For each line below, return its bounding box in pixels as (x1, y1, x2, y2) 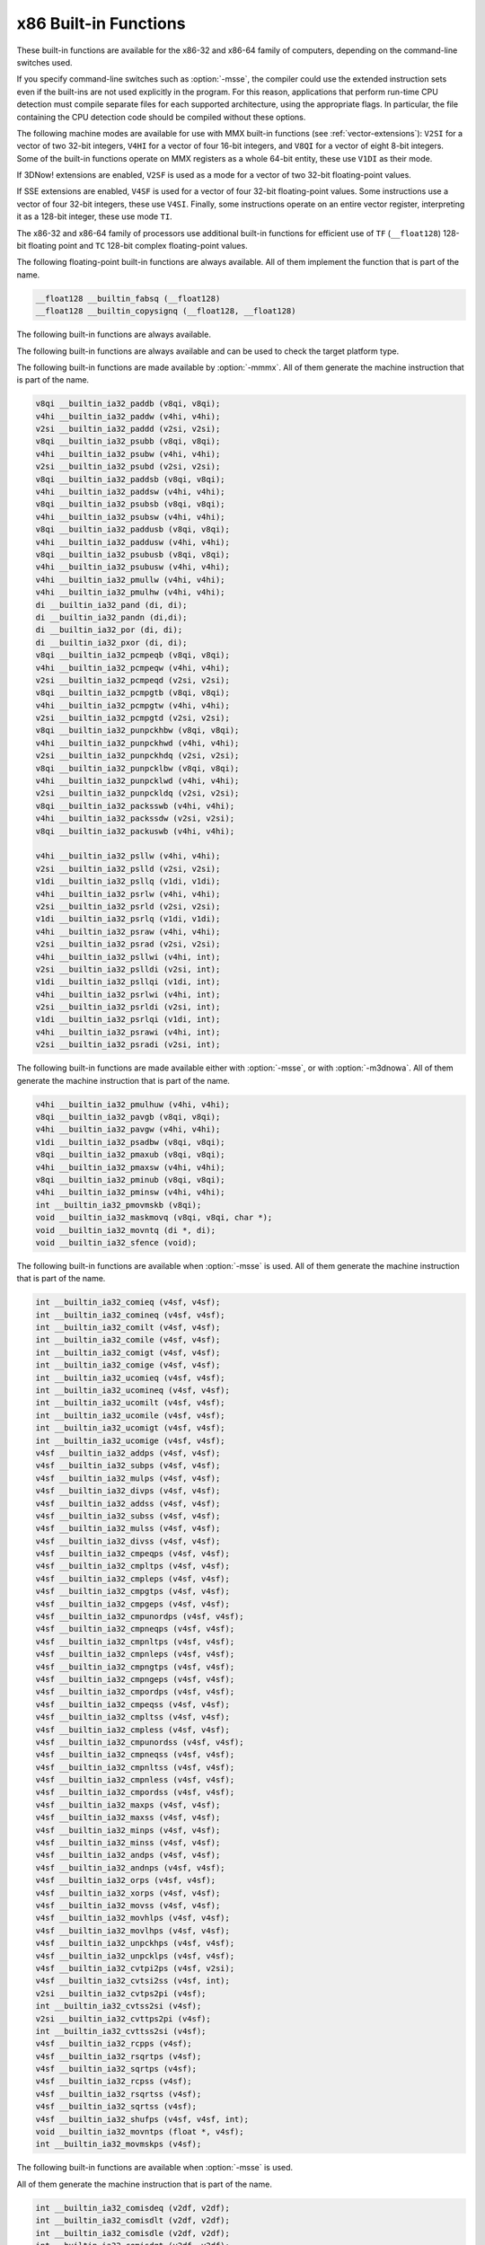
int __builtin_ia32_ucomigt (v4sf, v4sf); (35, 1423, 225, 1433)
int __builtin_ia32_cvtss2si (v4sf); (35, 2001, 202, 2012)
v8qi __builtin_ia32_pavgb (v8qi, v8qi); (35, 1112, 221, 1122)
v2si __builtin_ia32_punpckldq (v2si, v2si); (35, 788, 240, 798)
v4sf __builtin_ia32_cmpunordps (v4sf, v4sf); (35, 1612, 244, 1622)
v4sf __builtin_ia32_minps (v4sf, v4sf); (35, 1825, 221, 1836)
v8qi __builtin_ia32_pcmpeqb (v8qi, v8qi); (35, 650, 231, 660)
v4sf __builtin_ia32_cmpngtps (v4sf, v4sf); (35, 1661, 235, 1672)
